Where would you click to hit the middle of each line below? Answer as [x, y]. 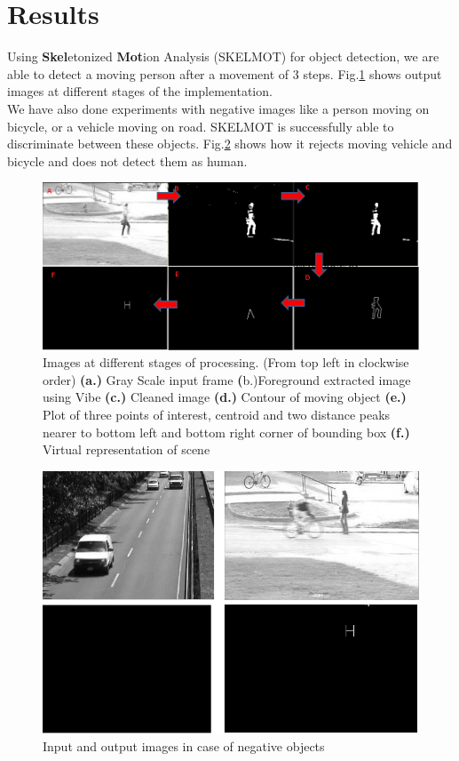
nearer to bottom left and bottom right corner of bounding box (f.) [226, 432]
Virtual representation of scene [127, 449]
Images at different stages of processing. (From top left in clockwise [226, 362]
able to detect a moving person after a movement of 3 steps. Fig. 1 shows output [225, 73]
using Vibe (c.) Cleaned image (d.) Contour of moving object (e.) [225, 397]
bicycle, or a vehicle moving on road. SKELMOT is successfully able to [201, 126]
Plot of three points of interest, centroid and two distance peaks [217, 414]
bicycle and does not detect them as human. [127, 160]
